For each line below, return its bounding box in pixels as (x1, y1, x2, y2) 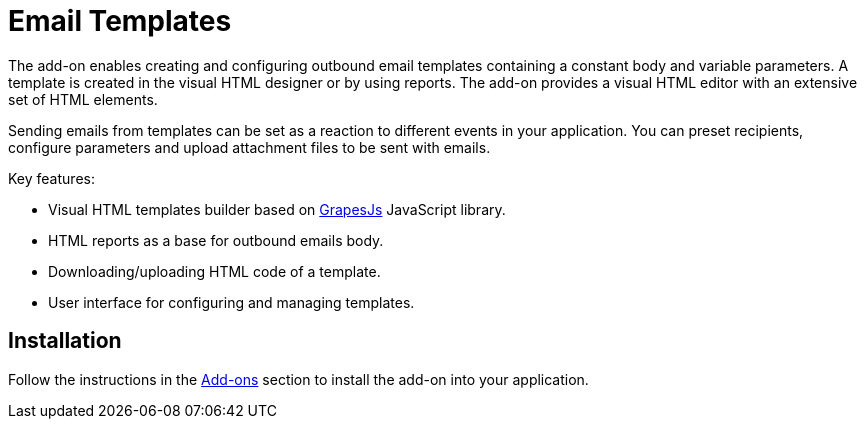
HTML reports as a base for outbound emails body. (48, 231, 384, 249)
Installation (8, 328, 122, 354)
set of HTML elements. (8, 90, 158, 108)
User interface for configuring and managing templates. (48, 293, 415, 311)
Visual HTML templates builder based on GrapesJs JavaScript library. (48, 200, 506, 218)
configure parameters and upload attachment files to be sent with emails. (8, 138, 491, 156)
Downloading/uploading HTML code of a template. (48, 262, 381, 280)
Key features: (8, 169, 95, 187)
